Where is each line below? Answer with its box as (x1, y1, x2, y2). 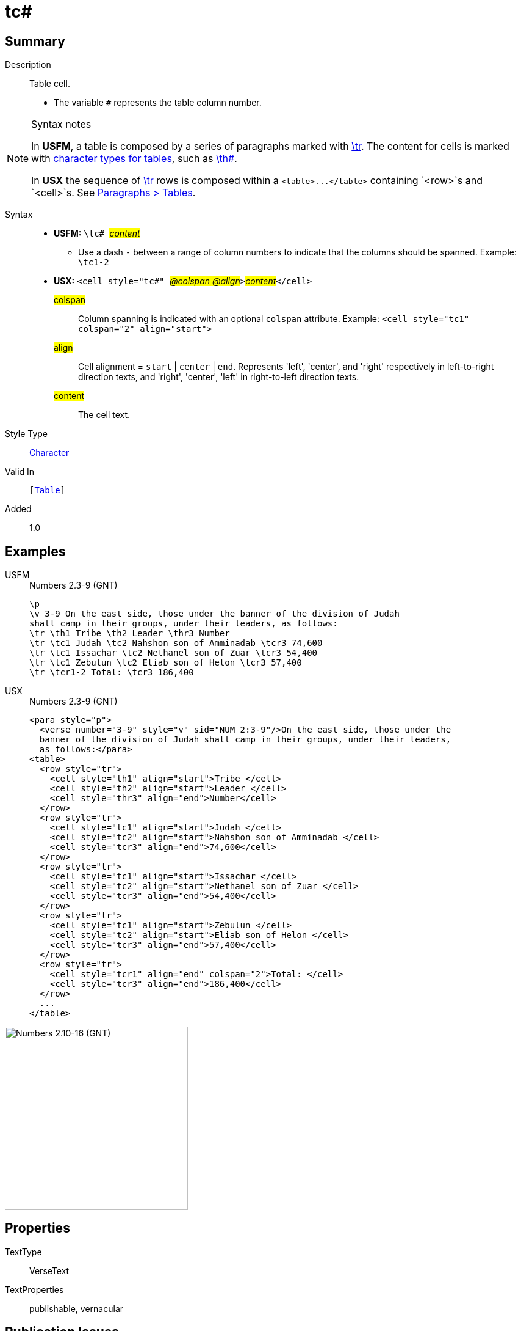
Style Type (5, 428, 48, 439)
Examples (5, 543, 66, 559)
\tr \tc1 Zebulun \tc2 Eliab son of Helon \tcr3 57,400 (29, 658, 302, 668)
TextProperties (5, 1284, 64, 1295)
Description (5, 59, 51, 70)
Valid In (5, 466, 35, 477)
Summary (5, 33, 65, 49)
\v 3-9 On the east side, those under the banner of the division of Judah (29, 609, 400, 619)
